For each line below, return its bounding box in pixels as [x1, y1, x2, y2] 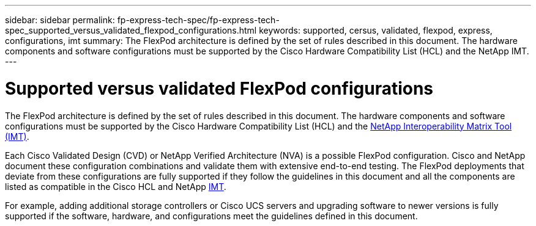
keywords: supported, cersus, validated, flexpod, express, [259, 25, 493, 35]
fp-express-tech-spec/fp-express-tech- [117, 15, 280, 25]
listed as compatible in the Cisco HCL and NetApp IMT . [5, 181, 226, 192]
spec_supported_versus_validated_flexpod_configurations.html [5, 25, 257, 35]
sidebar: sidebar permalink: [5, 15, 115, 25]
